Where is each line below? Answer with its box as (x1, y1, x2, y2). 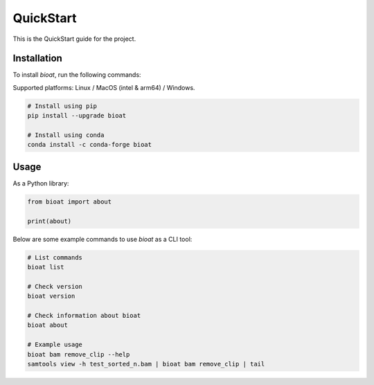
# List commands (27, 253, 83, 261)
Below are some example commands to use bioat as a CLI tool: (12, 235, 193, 243)
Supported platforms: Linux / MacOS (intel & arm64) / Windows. (12, 83, 195, 91)
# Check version (27, 283, 83, 290)
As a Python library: (12, 179, 69, 187)
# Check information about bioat (27, 312, 141, 319)
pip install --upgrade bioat (27, 111, 127, 120)
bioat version (27, 292, 75, 301)
